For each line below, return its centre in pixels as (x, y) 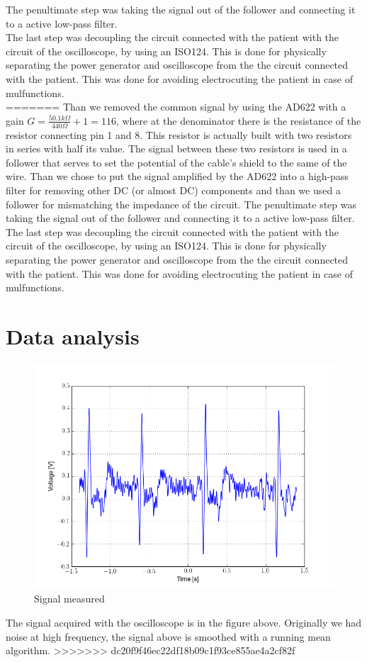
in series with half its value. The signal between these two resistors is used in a (176, 148)
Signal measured (69, 599)
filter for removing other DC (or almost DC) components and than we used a (173, 190)
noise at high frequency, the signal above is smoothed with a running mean (168, 636)
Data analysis (73, 336)
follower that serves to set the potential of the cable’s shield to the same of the (176, 162)
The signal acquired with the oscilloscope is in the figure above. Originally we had (184, 623)
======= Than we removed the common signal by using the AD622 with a (176, 107)
